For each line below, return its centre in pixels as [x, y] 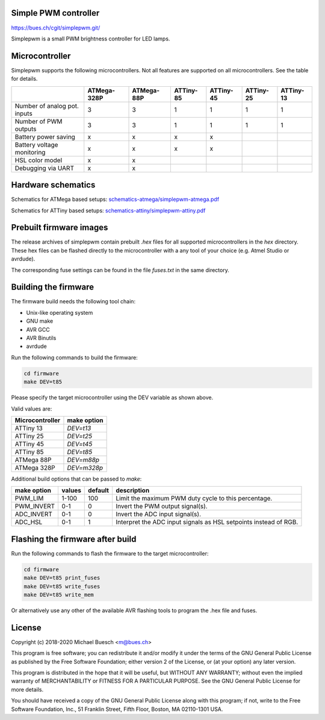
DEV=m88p [83, 459]
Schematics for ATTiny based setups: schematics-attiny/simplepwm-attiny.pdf [108, 210]
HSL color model [39, 160]
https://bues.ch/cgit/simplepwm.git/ [56, 28]
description [132, 490]
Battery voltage [36, 145]
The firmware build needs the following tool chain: [73, 302]
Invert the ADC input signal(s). [158, 514]
